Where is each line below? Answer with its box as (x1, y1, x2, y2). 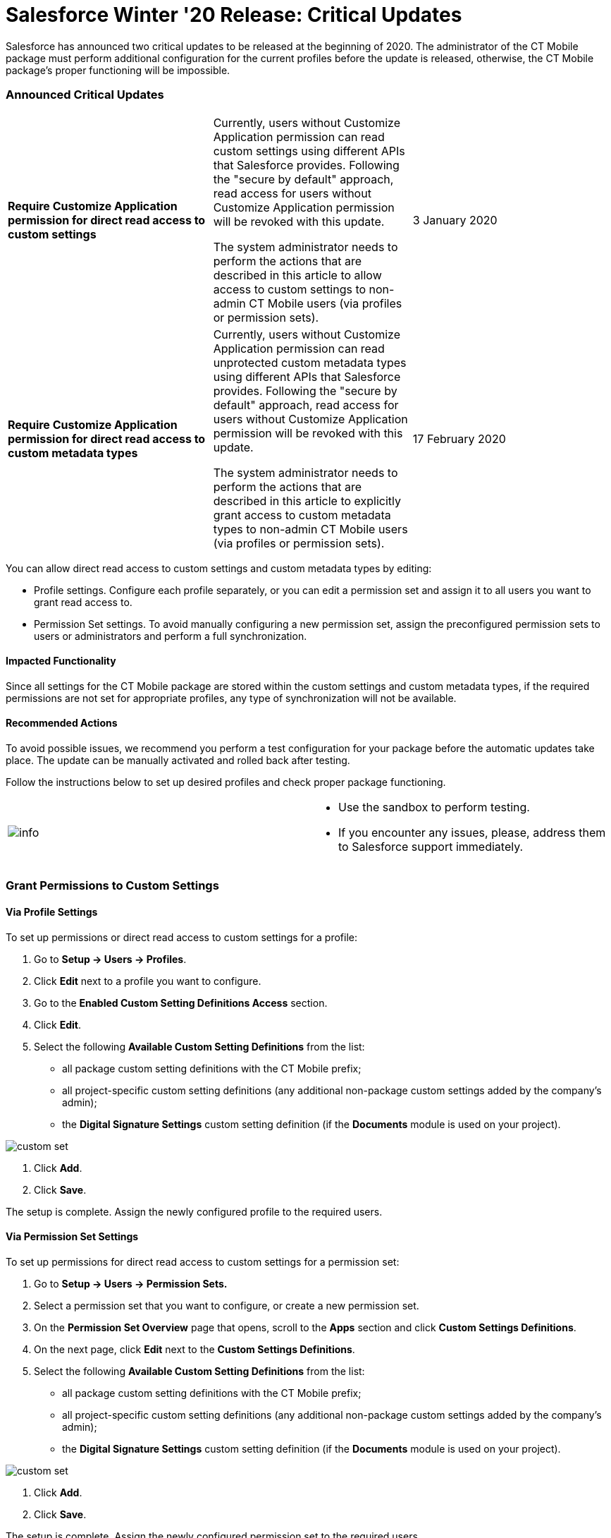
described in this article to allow (213, 267, 382, 282)
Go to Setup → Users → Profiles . (34, 952, 187, 965)
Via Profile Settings (6, 905, 98, 918)
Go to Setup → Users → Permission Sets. (34, 1277, 228, 1290)
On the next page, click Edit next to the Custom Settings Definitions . (34, 1343, 355, 1355)
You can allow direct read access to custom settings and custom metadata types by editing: (6, 562, 432, 574)
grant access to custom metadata (213, 507, 391, 522)
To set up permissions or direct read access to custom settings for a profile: (6, 931, 358, 943)
